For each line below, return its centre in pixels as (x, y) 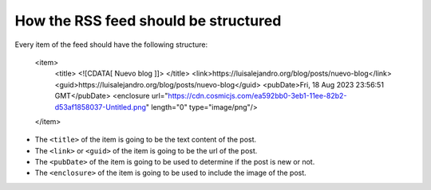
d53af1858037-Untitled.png (101, 107)
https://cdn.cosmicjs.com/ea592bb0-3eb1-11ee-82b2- (257, 96)
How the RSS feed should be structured (148, 21)
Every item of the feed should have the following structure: (111, 45)
